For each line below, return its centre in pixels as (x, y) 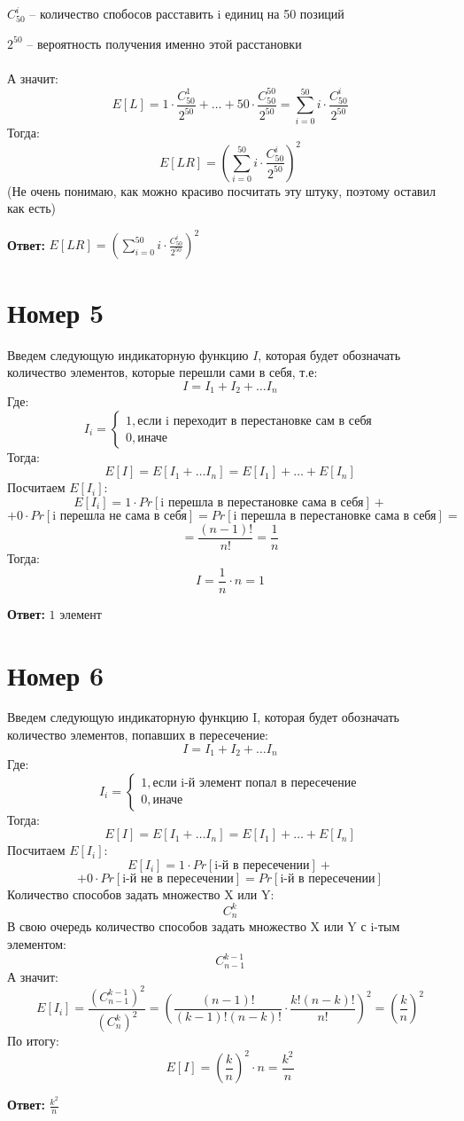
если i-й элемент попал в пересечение (255, 784)
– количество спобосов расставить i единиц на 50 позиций (187, 13)
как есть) (31, 208)
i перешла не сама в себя (120, 516)
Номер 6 (56, 674)
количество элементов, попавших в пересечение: (138, 735)
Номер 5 (56, 312)
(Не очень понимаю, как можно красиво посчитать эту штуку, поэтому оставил (221, 190)
